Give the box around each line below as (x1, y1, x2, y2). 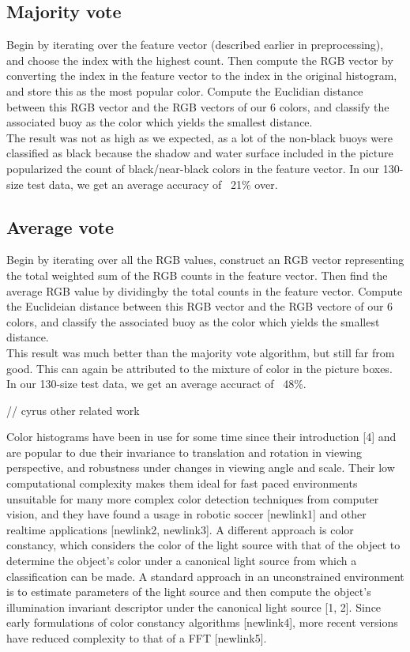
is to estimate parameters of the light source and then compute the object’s (6, 583, 371, 600)
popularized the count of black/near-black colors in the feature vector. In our (6, 160, 380, 176)
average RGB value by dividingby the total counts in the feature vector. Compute (6, 282, 403, 299)
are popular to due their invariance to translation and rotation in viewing (6, 443, 362, 460)
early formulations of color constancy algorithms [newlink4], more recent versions (6, 614, 398, 631)
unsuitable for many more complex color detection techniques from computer (6, 490, 379, 507)
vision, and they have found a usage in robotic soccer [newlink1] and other (6, 506, 367, 522)
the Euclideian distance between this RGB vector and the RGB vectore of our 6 (6, 298, 393, 315)
